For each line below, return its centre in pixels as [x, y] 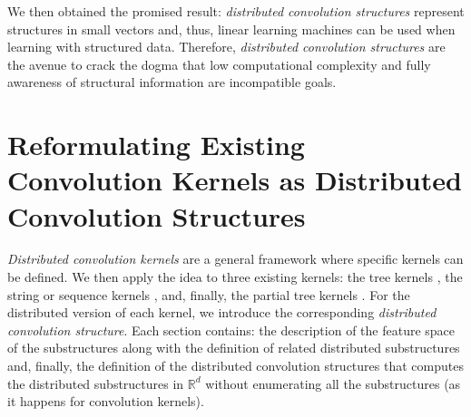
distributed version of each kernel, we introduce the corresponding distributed [222, 312]
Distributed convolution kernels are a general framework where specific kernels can [235, 259]
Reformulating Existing [156, 145]
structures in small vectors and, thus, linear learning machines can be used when [231, 29]
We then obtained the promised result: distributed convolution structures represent [236, 11]
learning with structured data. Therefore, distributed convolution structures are [226, 47]
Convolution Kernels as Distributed [235, 180]
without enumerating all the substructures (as [333, 383]
